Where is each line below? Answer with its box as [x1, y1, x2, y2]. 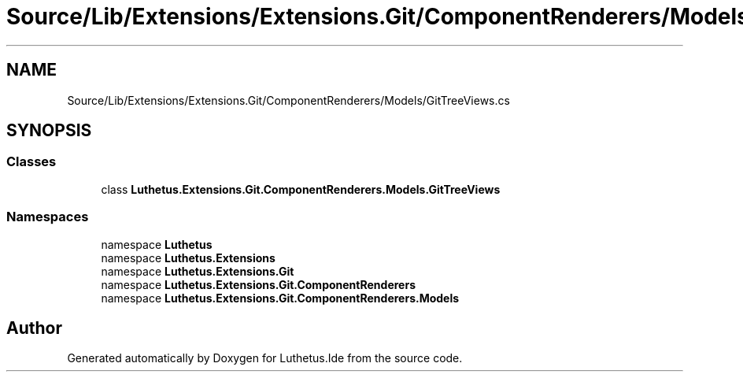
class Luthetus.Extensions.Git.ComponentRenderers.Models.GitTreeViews [101, 182, 501, 196]
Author [6, 317, 62, 338]
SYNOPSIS [6, 120, 92, 141]
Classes [6, 154, 57, 170]
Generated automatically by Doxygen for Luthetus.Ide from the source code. [67, 351, 463, 365]
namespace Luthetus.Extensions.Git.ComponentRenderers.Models [101, 291, 460, 305]
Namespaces [6, 209, 89, 225]
